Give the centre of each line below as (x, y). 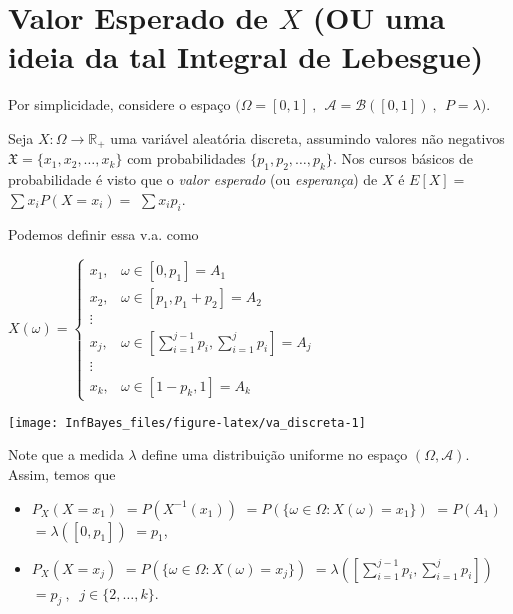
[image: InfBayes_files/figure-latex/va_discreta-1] (187, 422)
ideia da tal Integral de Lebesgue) (246, 56)
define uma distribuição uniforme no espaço (274, 454)
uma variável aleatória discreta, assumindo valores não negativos (307, 137)
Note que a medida (66, 454)
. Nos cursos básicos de (402, 158)
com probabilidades (186, 158)
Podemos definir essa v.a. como (103, 233)
